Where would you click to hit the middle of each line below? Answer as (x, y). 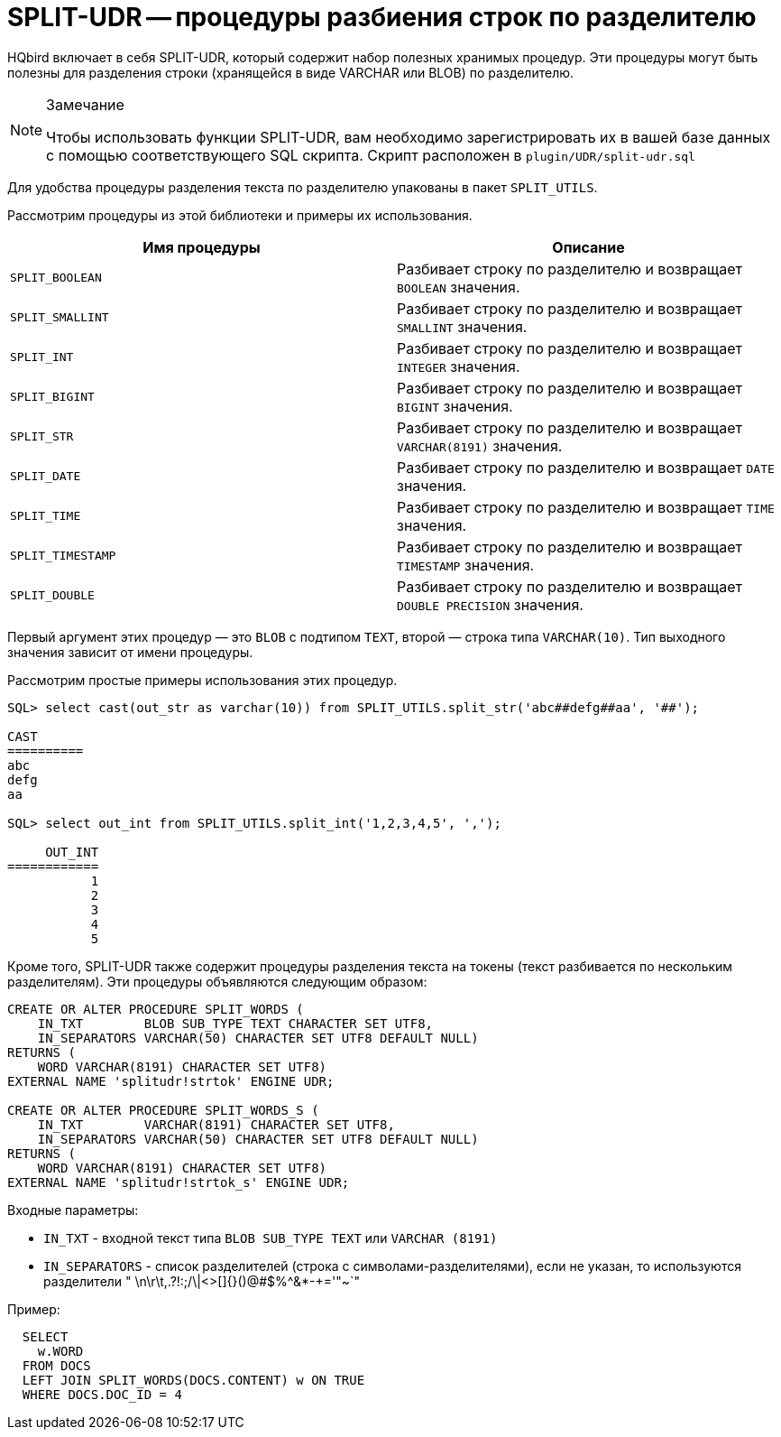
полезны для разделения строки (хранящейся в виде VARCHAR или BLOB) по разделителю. (291, 72)
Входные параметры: (73, 1210)
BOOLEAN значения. (459, 287)
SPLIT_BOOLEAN (56, 278)
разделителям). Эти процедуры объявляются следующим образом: (217, 981)
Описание (588, 247)
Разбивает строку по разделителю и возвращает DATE (586, 467)
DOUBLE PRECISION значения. (490, 604)
